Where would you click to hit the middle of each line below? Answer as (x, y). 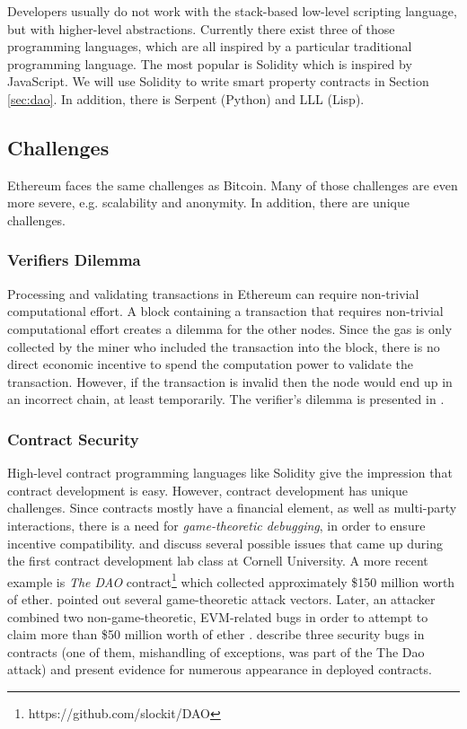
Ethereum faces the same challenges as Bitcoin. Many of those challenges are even (233, 184)
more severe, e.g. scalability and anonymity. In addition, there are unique (208, 202)
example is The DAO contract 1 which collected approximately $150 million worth (231, 580)
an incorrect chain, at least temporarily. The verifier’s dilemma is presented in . (226, 399)
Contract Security (73, 439)
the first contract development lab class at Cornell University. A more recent (218, 561)
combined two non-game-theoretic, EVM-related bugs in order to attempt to (218, 616)
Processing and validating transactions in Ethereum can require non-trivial (213, 293)
